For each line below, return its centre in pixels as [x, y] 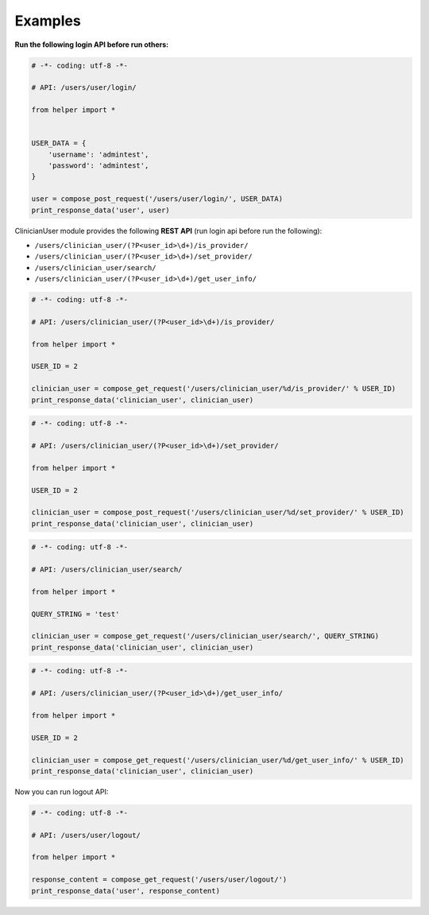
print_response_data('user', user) [100, 210]
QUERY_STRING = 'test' [75, 614]
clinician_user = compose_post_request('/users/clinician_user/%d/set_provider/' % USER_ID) [218, 512]
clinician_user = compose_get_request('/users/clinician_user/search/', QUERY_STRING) [205, 636]
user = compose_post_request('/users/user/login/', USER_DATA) [157, 199]
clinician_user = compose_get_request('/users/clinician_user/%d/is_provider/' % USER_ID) [214, 389]
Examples [48, 21]
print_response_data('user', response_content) [126, 891]
